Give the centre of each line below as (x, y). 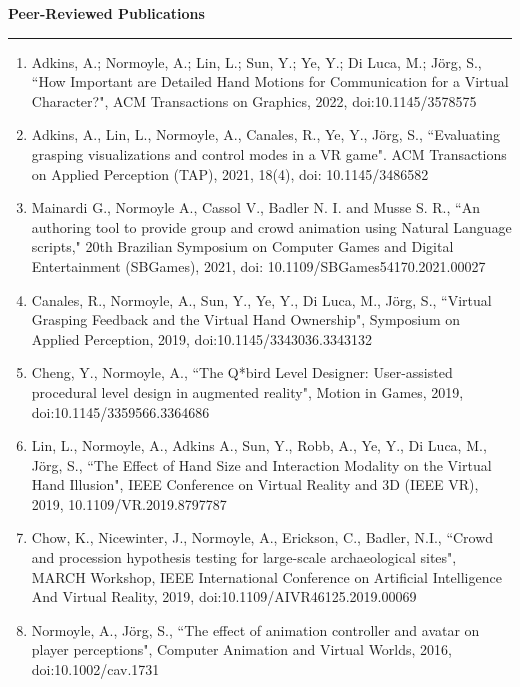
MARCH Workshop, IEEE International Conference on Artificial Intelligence (266, 576)
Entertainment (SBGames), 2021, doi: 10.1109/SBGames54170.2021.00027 (258, 265)
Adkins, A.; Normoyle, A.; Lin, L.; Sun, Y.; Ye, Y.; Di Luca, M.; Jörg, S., (256, 61)
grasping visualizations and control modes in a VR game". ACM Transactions (269, 153)
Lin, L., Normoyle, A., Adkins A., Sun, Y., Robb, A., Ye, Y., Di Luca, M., (259, 445)
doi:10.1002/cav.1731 (95, 669)
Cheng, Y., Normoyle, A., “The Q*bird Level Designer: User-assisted (242, 372)
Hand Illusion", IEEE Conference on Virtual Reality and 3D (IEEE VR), (255, 484)
